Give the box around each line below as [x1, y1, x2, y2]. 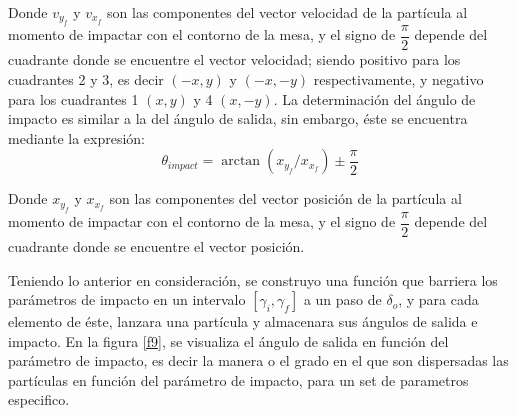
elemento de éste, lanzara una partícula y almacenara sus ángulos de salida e [8, 311, 478, 332]
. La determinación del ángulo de [273, 88, 476, 109]
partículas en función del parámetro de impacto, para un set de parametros [8, 369, 469, 390]
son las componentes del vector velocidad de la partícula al [107, 2, 468, 22]
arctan [221, 154, 261, 169]
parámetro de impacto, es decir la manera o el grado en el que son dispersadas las [8, 350, 509, 371]
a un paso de [303, 289, 382, 310]
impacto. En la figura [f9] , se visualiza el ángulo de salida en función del [8, 330, 449, 351]
